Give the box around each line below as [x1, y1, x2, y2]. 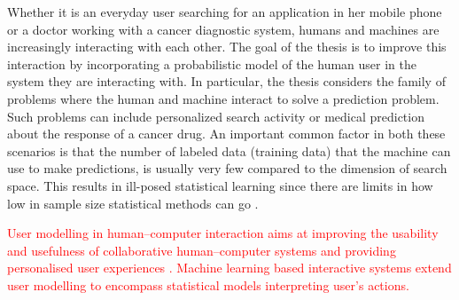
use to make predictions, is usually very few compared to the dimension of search [7, 159, 447, 178]
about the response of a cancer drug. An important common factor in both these [7, 124, 446, 143]
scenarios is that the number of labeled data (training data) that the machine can [7, 141, 451, 160]
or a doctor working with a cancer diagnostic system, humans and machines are [7, 20, 440, 38]
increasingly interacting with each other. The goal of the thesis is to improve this [7, 37, 447, 56]
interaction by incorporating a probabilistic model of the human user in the [7, 54, 417, 73]
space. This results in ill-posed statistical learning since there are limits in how [7, 176, 433, 194]
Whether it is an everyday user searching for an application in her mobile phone [7, 3, 442, 20]
